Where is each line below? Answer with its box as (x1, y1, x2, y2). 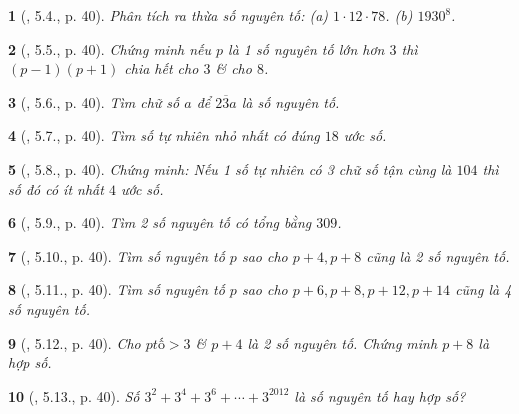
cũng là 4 (455, 279, 512, 300)
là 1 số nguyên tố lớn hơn (228, 38, 385, 59)
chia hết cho (124, 58, 199, 79)
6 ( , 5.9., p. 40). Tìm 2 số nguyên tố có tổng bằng (8, 212, 312, 233)
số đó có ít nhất (8, 178, 104, 199)
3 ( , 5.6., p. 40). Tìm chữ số (8, 91, 180, 112)
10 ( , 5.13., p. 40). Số (8, 385, 140, 406)
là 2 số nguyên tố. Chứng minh (247, 332, 438, 353)
